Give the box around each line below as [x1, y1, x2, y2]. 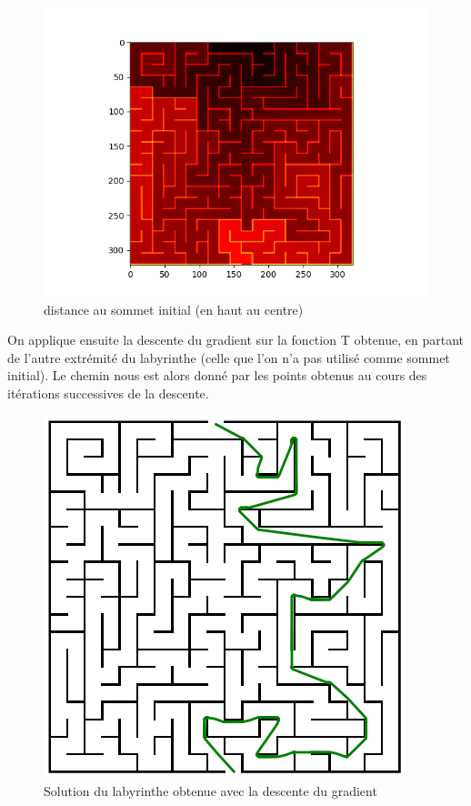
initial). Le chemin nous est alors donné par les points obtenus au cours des [7, 366, 427, 385]
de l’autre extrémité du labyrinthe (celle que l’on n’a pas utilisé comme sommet [7, 348, 450, 367]
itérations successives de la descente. [7, 383, 209, 402]
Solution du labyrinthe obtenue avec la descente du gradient [44, 781, 377, 801]
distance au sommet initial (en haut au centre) [44, 299, 304, 318]
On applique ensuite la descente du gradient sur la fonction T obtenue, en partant [7, 330, 465, 349]
